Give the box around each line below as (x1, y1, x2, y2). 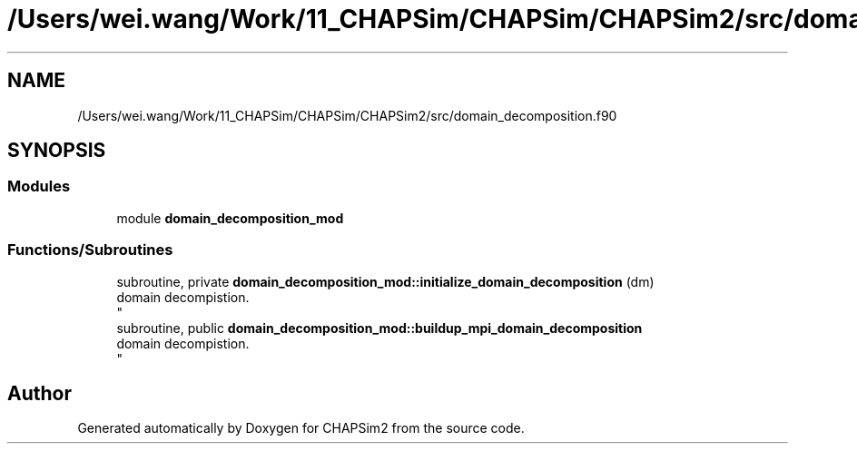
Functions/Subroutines (7, 240, 173, 260)
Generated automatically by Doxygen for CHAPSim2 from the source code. (77, 420, 525, 436)
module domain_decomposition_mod (116, 210, 344, 226)
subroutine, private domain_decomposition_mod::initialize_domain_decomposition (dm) (116, 273, 655, 289)
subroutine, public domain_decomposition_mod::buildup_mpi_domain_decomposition (116, 319, 643, 336)
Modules (7, 177, 71, 196)
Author (7, 381, 72, 405)
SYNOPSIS (7, 139, 106, 162)
